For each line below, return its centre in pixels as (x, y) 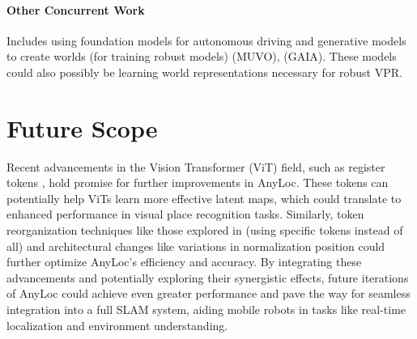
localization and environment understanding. (117, 325)
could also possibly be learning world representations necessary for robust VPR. (204, 72)
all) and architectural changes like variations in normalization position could (196, 246)
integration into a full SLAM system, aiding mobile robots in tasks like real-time (206, 309)
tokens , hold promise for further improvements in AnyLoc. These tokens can (198, 182)
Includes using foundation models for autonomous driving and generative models (206, 40)
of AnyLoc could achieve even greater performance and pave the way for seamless (208, 293)
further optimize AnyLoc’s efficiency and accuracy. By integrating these (184, 262)
